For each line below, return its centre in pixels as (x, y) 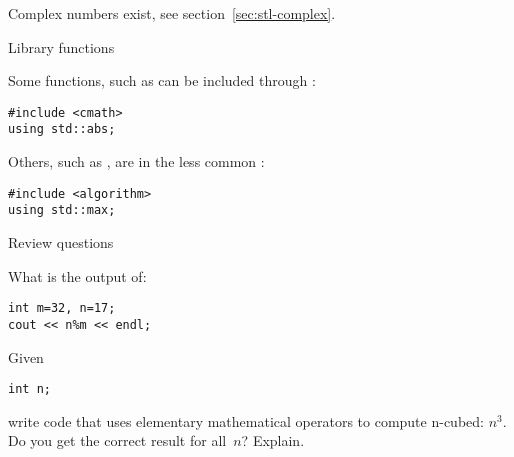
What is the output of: (77, 275)
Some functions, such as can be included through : (162, 80)
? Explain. (273, 440)
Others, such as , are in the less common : (136, 161)
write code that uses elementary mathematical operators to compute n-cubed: (246, 420)
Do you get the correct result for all (117, 440)
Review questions (61, 242)
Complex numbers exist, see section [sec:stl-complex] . (172, 13)
